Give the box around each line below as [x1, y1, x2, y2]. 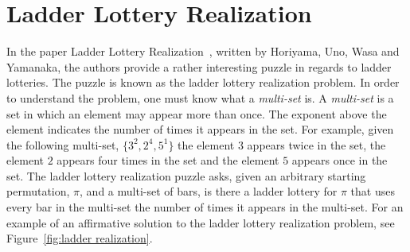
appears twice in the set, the [247, 136, 386, 153]
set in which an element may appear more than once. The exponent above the [6, 105, 387, 122]
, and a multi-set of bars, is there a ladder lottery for [80, 183, 338, 200]
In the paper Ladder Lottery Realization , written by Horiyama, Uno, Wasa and [6, 43, 400, 60]
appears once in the [291, 152, 388, 169]
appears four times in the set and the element [57, 152, 279, 169]
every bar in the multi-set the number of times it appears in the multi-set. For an [6, 199, 404, 215]
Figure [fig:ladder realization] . [6, 230, 153, 246]
